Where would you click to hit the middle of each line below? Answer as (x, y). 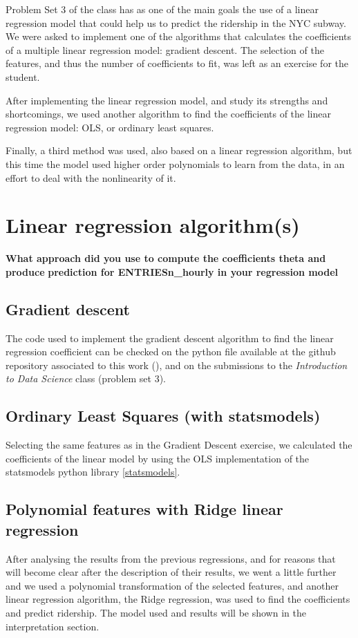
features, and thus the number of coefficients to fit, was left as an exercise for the (177, 63)
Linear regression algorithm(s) (153, 225)
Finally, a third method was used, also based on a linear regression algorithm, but (179, 150)
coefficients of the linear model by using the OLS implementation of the (158, 458)
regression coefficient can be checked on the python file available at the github (171, 351)
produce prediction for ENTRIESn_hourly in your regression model (172, 271)
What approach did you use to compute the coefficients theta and (166, 258)
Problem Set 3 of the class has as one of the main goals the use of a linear (162, 9)
